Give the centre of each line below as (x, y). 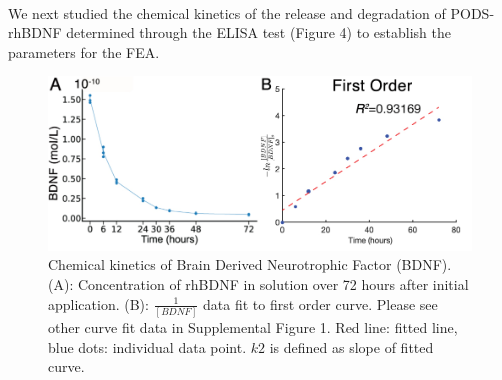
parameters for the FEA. (84, 51)
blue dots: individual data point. (147, 346)
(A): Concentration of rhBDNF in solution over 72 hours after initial (258, 284)
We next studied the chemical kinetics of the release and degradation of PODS (249, 12)
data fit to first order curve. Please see (320, 303)
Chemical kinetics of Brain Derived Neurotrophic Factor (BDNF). (250, 264)
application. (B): (98, 303)
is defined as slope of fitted (351, 346)
